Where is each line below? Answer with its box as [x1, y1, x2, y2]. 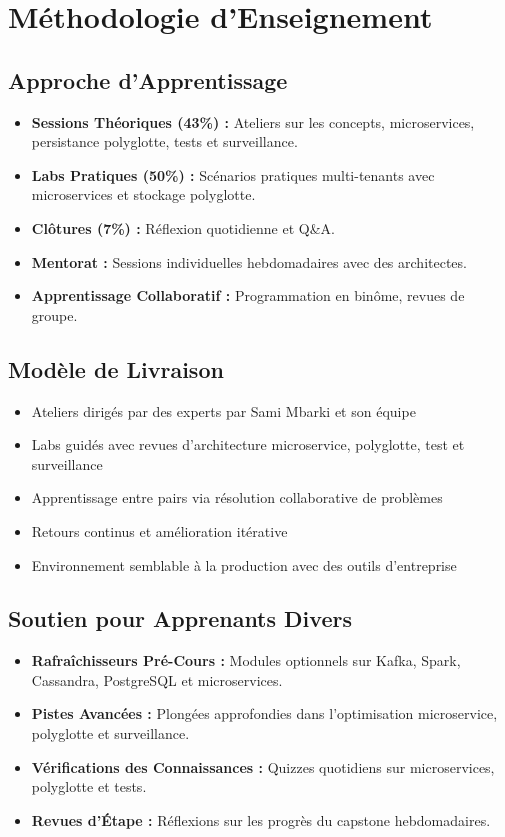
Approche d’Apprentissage [8, 64, 288, 95]
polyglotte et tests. [31, 776, 147, 797]
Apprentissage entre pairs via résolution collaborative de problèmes [31, 487, 443, 508]
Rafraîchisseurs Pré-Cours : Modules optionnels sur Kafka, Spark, [31, 650, 461, 671]
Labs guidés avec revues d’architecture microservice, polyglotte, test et [31, 434, 465, 455]
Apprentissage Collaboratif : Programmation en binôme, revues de [31, 285, 465, 306]
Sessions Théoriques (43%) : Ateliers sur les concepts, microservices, [31, 111, 475, 132]
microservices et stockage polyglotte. [31, 184, 256, 205]
